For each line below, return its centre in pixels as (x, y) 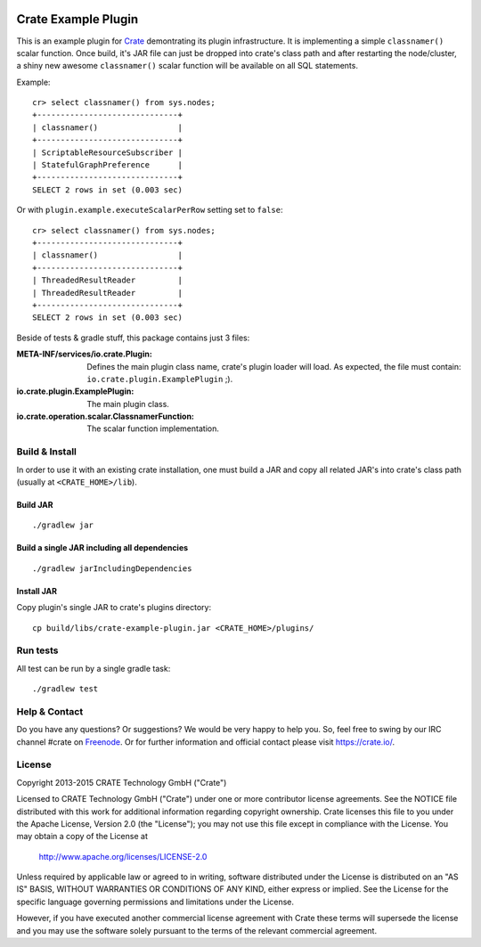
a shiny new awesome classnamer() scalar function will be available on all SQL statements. (187, 66)
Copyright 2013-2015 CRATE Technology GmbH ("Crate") (122, 782)
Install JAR (37, 591)
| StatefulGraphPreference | (107, 165)
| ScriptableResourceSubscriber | (107, 152)
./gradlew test (65, 689)
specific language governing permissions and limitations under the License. (155, 902)
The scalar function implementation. (153, 429)
